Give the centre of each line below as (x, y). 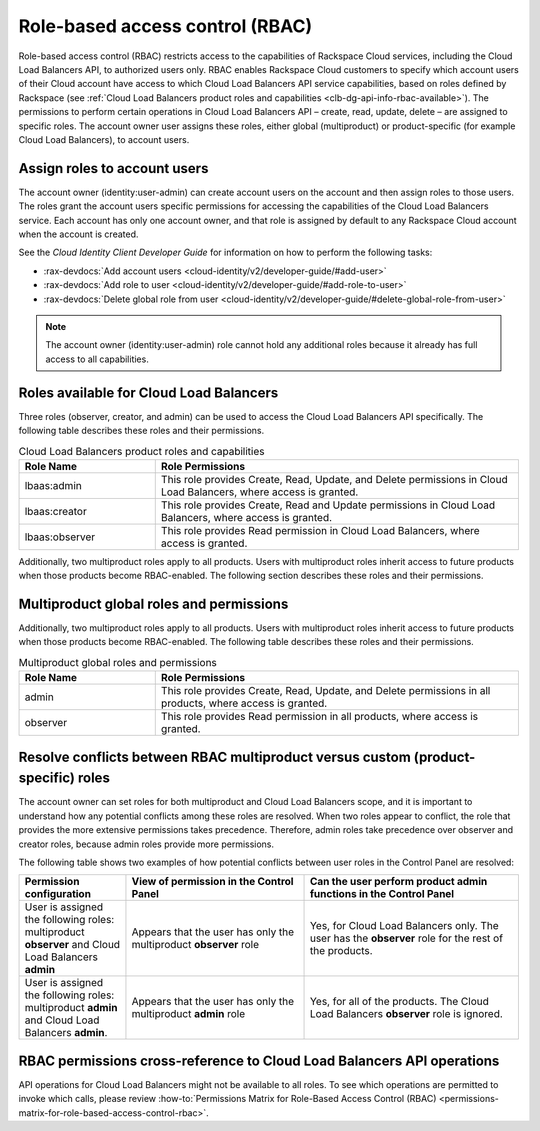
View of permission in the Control (212, 882)
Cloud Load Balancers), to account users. (104, 139)
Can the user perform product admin (398, 882)
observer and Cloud (72, 945)
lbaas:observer (60, 537)
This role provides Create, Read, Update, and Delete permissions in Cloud (334, 479)
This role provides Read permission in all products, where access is (319, 717)
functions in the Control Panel (382, 894)
